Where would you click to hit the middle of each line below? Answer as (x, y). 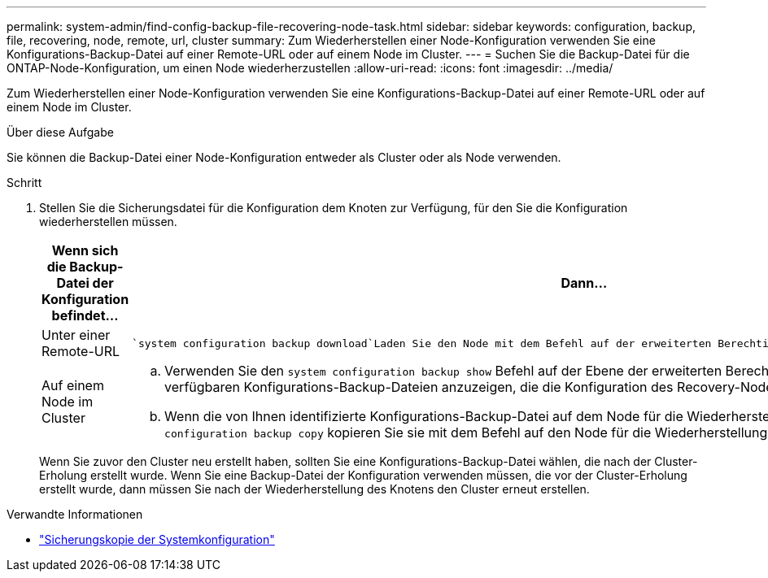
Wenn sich (85, 250)
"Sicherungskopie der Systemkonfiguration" (157, 539)
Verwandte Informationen (75, 514)
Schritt (24, 183)
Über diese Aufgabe (60, 132)
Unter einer (76, 335)
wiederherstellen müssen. (108, 222)
